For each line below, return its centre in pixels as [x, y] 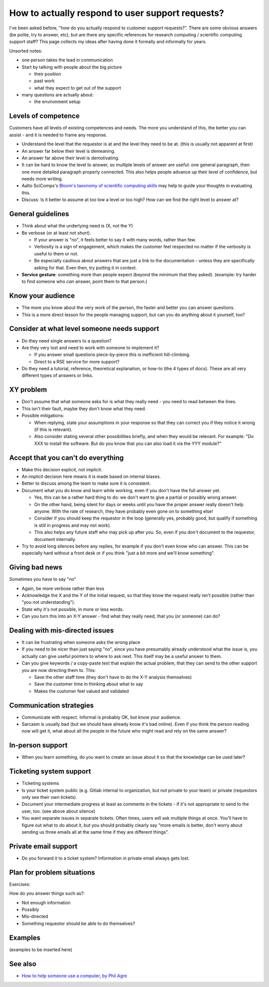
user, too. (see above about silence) [59, 811]
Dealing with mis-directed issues [62, 630]
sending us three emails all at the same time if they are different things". [95, 832]
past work [44, 81]
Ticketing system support [50, 771]
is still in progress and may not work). [73, 525]
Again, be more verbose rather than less [63, 588]
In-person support [38, 745]
